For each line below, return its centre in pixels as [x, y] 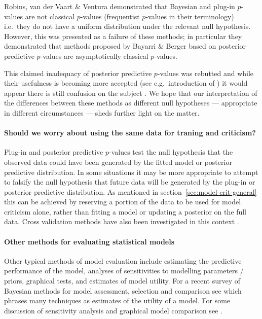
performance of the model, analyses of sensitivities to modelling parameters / [124, 271]
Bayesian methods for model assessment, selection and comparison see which [123, 290]
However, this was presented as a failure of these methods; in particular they [123, 36]
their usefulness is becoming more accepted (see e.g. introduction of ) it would [126, 83]
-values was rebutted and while [205, 73]
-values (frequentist [110, 16]
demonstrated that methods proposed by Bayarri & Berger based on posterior [125, 46]
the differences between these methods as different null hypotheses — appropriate [131, 103]
